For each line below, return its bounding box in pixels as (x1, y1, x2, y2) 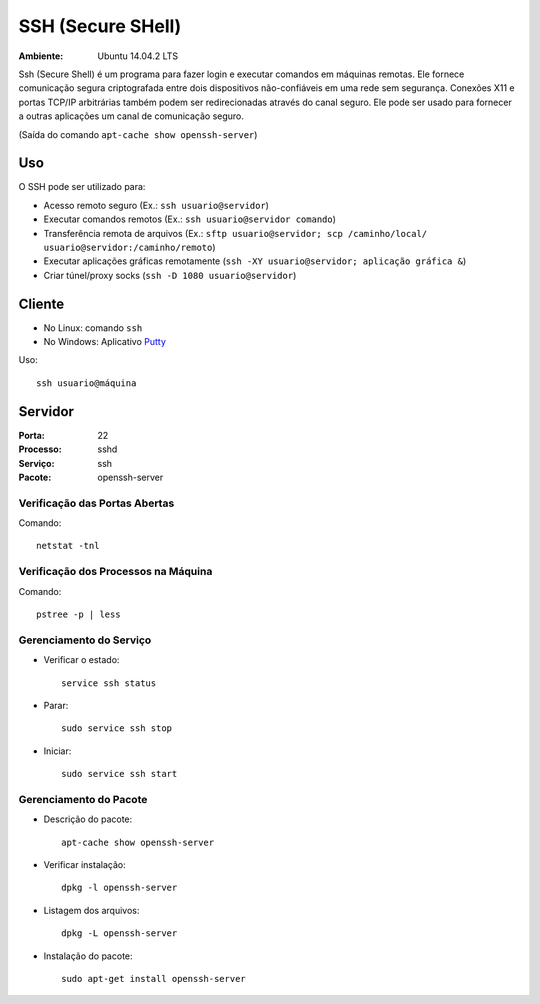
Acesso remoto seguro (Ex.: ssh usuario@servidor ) (43, 199, 270, 211)
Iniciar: (43, 745, 72, 757)
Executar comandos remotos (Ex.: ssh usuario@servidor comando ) (43, 213, 337, 225)
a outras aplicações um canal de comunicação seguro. (18, 110, 245, 122)
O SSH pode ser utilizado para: (18, 181, 146, 193)
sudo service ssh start (61, 768, 178, 780)
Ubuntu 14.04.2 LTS (97, 50, 179, 62)
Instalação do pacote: (43, 950, 134, 962)
